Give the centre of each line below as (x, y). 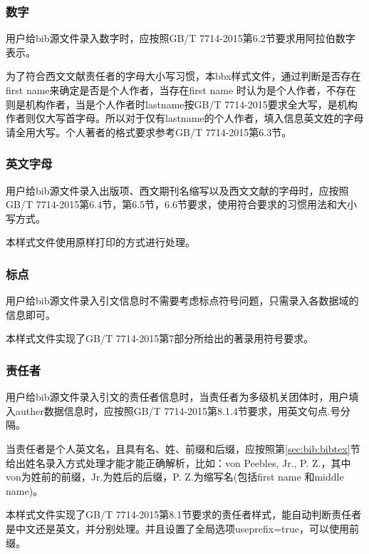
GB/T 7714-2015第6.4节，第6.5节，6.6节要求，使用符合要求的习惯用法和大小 (182, 204)
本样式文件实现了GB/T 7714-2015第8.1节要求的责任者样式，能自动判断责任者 (184, 514)
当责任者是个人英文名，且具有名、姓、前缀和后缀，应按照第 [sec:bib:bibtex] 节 (183, 448)
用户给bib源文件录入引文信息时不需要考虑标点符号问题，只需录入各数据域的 (182, 301)
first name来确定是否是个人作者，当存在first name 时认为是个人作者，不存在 (181, 90)
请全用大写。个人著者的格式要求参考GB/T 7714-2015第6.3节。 (149, 132)
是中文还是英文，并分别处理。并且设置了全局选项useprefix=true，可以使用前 (183, 528)
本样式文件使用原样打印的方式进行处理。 (100, 242)
